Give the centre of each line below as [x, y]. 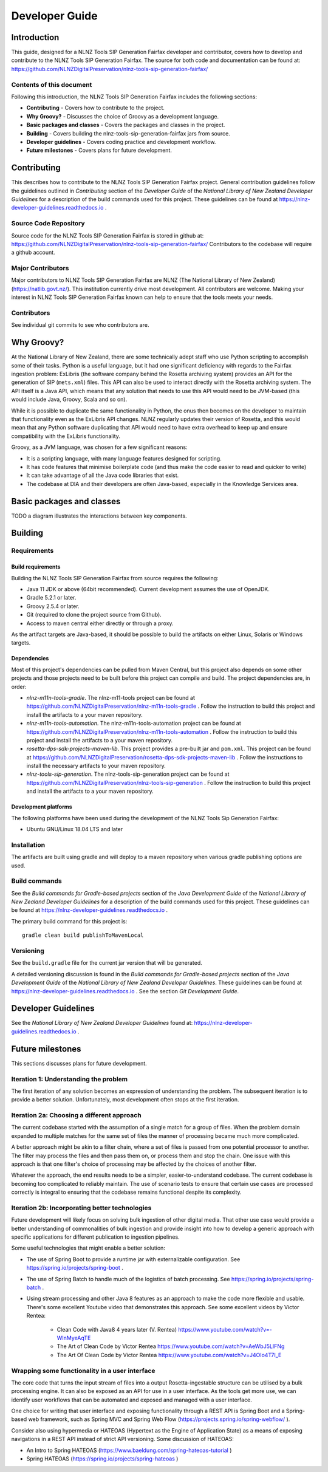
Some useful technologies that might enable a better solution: [88, 1248]
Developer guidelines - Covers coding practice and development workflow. [121, 142]
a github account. [33, 253]
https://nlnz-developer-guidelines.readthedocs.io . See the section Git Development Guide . [125, 991]
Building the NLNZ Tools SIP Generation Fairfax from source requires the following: [115, 578]
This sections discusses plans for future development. [79, 1063]
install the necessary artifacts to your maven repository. [96, 766]
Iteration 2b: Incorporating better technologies [81, 1208]
